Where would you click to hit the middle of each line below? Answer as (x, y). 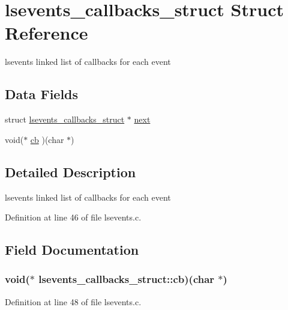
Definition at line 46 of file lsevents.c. (73, 217)
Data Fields (42, 94)
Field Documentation (72, 250)
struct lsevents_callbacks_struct (65, 119)
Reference (46, 33)
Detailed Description (70, 172)
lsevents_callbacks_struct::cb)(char (127, 279)
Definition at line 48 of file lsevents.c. (73, 301)
